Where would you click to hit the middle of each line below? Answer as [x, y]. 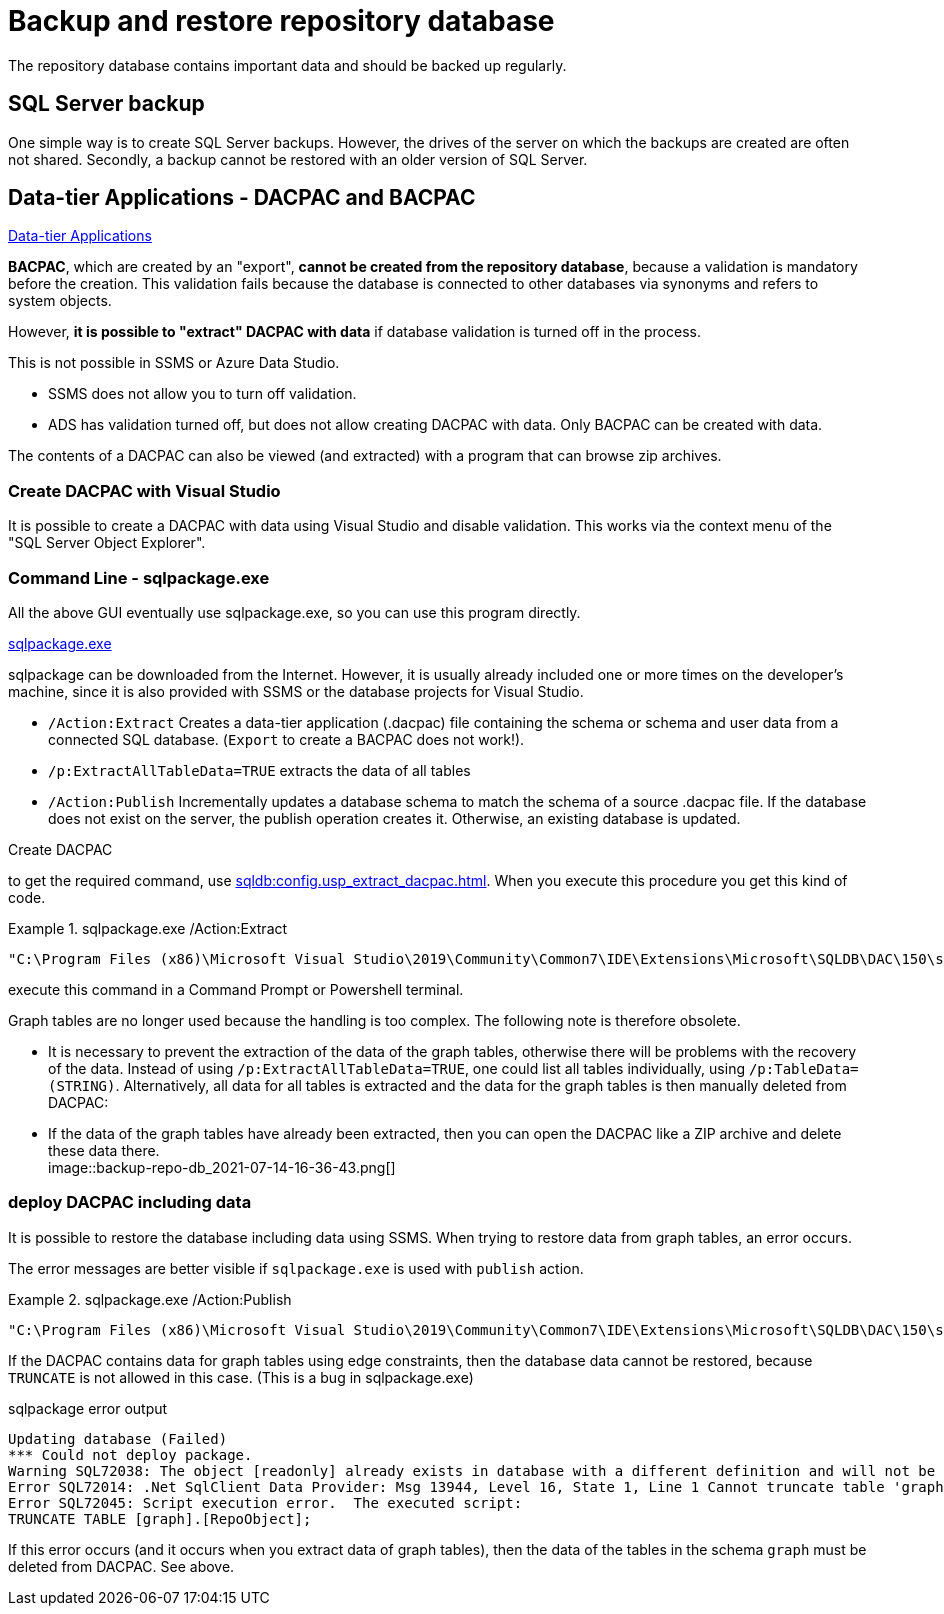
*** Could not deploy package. [130, 1454]
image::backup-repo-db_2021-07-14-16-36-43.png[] [222, 1167]
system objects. [60, 301]
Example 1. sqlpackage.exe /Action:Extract [148, 928]
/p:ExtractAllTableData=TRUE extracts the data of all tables [259, 770]
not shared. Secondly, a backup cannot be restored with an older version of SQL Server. [298, 159]
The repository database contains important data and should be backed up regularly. [287, 65]
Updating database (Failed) [118, 1438]
